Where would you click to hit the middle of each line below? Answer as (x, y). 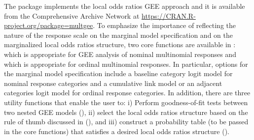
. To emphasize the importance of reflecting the (164, 25)
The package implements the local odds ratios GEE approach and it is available (125, 6)
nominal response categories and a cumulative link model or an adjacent (113, 83)
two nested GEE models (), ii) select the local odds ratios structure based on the (126, 112)
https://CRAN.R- (169, 15)
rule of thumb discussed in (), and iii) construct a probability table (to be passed (126, 122)
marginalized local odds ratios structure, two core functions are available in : (120, 44)
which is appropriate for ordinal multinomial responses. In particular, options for (126, 64)
